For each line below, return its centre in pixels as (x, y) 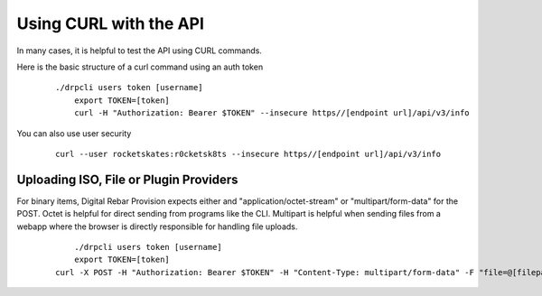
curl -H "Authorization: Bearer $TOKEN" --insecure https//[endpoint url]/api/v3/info (271, 113)
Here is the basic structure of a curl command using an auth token (140, 67)
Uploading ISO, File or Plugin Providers (127, 179)
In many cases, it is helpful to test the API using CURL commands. (139, 51)
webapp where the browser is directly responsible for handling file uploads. (157, 227)
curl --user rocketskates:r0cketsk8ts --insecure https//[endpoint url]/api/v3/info (248, 154)
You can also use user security (74, 133)
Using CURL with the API (111, 23)
